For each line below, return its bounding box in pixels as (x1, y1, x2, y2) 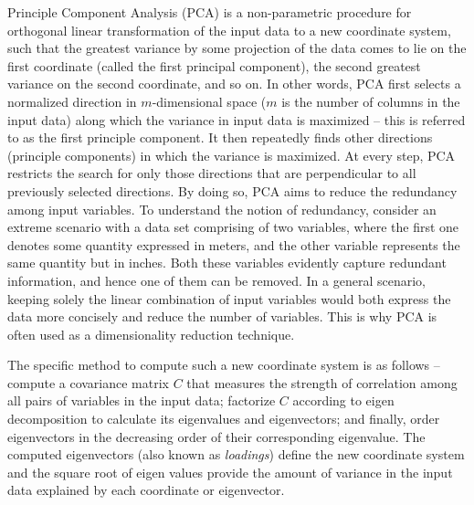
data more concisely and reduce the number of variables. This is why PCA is (7, 307, 437, 326)
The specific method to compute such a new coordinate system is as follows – (7, 355, 440, 374)
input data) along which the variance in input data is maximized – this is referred (7, 110, 466, 129)
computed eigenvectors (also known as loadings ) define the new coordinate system (7, 445, 465, 464)
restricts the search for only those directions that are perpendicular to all (7, 163, 416, 183)
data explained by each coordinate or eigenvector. (7, 480, 285, 500)
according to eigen (292, 391, 395, 410)
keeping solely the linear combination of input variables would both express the (7, 289, 451, 308)
